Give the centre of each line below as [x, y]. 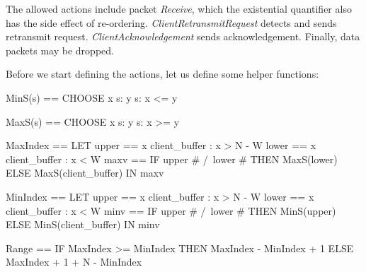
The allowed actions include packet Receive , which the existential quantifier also [179, 8]
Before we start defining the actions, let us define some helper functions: [162, 74]
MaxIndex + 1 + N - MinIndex [74, 262]
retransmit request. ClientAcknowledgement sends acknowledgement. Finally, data [183, 36]
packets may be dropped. [60, 50]
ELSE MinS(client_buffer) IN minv [83, 224]
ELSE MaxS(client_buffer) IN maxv [85, 173]
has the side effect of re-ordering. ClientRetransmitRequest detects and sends [171, 22]
